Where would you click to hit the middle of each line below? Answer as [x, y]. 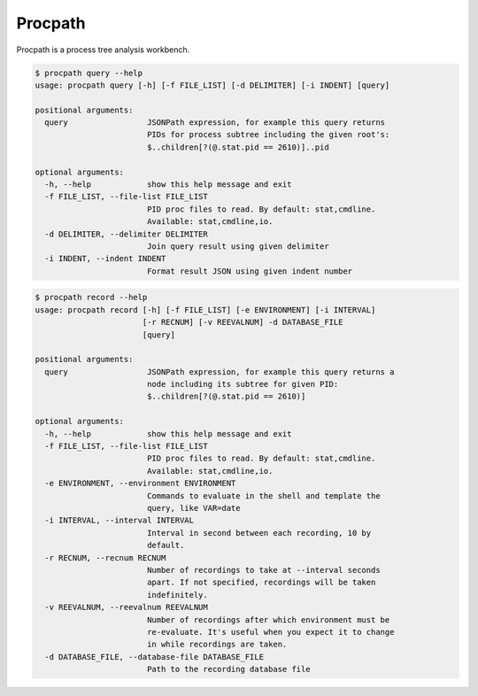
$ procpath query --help [89, 73]
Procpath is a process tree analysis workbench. [103, 50]
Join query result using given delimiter [238, 247]
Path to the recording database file [228, 669]
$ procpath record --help [91, 298]
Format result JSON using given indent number [250, 271]
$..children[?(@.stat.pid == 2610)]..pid [238, 147]
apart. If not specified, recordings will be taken [261, 583]
